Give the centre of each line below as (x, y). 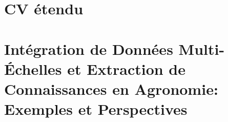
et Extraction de (127, 68)
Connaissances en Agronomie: (111, 88)
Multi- (202, 48)
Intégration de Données (89, 48)
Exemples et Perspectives (96, 109)
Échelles (33, 68)
